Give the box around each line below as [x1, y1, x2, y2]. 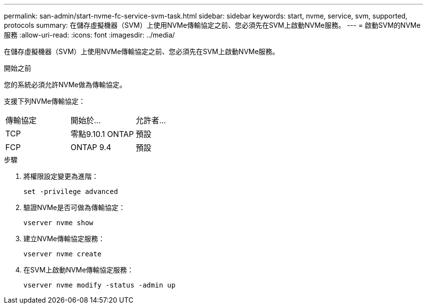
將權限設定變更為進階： [23, 172, 98, 180]
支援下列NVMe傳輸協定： [4, 97, 86, 105]
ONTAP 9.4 [70, 142, 112, 152]
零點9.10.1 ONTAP [70, 129, 134, 139]
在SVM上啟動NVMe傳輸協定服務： [23, 266, 134, 274]
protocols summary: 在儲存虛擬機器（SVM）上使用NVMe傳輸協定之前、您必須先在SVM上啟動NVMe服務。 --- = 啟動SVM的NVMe [4, 21, 421, 29]
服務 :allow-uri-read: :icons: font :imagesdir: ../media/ [4, 31, 175, 39]
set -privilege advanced [23, 188, 118, 195]
